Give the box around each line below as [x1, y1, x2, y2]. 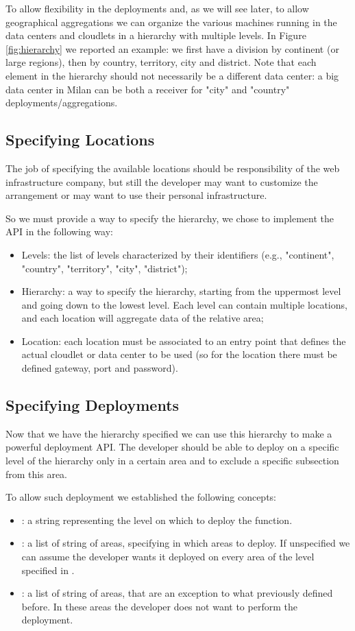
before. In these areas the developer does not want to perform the [21, 599, 297, 613]
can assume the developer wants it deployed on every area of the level [21, 549, 315, 564]
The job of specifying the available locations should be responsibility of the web [5, 160, 340, 175]
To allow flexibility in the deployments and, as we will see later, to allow [5, 1, 309, 15]
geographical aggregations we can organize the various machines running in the [5, 14, 337, 29]
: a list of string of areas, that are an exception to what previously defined [21, 586, 333, 600]
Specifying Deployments [5, 394, 180, 416]
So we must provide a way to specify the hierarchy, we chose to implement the [5, 211, 334, 225]
